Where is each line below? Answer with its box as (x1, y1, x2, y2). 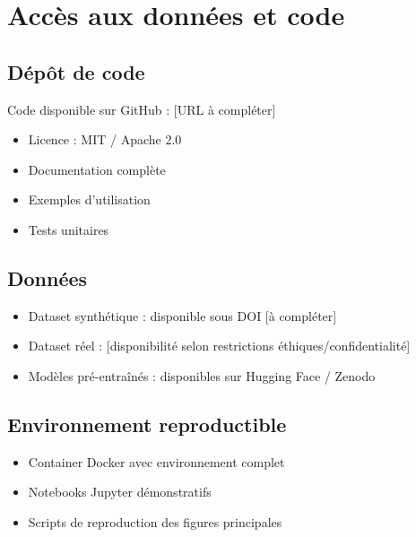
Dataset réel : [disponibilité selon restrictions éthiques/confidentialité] (28, 336, 411, 355)
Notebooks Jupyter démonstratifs (28, 482, 212, 501)
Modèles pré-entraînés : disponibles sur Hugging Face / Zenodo (28, 366, 376, 385)
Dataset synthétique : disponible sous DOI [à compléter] (28, 306, 337, 325)
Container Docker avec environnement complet (28, 452, 285, 471)
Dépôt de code (7, 57, 145, 85)
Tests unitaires (28, 220, 109, 238)
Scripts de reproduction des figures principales (28, 512, 282, 531)
